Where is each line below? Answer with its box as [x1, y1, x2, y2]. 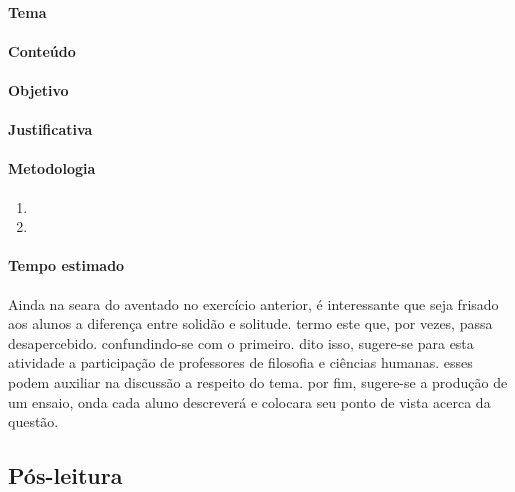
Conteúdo [8, 40, 76, 61]
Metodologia [8, 158, 96, 179]
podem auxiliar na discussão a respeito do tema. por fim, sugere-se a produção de [8, 371, 508, 392]
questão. [8, 411, 59, 432]
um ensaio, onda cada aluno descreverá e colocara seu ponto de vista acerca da [8, 391, 491, 412]
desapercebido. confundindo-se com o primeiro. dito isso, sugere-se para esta [8, 332, 474, 353]
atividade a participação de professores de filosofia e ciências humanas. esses [8, 352, 473, 373]
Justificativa [8, 119, 93, 140]
